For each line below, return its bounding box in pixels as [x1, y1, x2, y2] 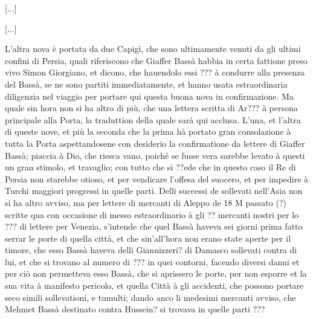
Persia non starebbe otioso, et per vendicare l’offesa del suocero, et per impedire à [5, 172, 309, 185]
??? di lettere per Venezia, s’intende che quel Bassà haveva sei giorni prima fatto [5, 220, 303, 233]
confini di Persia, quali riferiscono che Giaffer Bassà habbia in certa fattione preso [5, 54, 308, 66]
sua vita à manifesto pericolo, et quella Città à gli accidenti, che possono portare [5, 279, 304, 292]
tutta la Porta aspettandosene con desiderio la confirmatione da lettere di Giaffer [5, 137, 305, 149]
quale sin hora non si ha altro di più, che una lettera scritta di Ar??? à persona [5, 101, 298, 114]
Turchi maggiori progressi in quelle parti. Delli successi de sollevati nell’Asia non [5, 184, 303, 197]
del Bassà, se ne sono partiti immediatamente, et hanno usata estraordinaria [5, 77, 288, 90]
